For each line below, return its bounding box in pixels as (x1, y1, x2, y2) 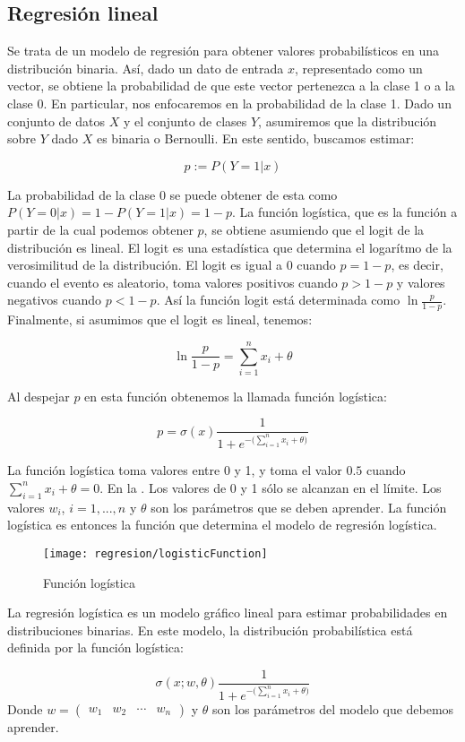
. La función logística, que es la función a (231, 203, 458, 221)
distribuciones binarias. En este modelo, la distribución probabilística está (7, 620, 413, 639)
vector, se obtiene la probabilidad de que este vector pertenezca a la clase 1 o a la (7, 76, 455, 95)
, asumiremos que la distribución (258, 111, 437, 130)
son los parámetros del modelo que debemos (212, 699, 454, 718)
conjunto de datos (7, 111, 105, 130)
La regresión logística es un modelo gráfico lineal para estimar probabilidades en (7, 603, 448, 622)
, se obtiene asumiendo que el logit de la (203, 220, 425, 238)
